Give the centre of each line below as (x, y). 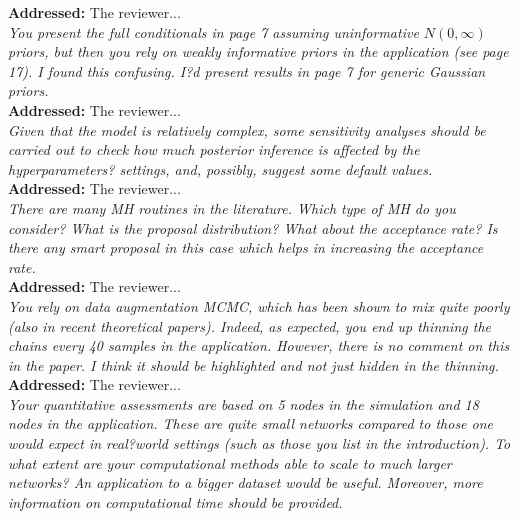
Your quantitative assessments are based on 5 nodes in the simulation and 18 (243, 403)
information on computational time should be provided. (175, 501)
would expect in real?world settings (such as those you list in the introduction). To (259, 443)
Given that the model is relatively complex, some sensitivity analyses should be (247, 129)
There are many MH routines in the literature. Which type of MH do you (232, 207)
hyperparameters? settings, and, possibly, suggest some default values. (220, 168)
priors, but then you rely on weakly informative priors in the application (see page (258, 51)
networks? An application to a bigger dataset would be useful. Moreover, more (245, 482)
